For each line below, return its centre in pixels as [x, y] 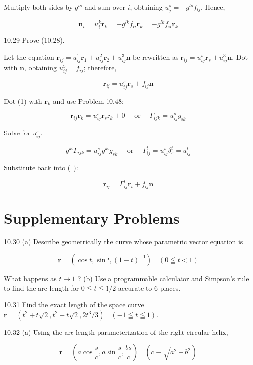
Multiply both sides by [38, 7]
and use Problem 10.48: [88, 101]
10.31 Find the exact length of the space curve [74, 304]
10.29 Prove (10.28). [34, 40]
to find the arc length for [42, 288]
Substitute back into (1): [41, 168]
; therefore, [100, 68]
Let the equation [29, 56]
